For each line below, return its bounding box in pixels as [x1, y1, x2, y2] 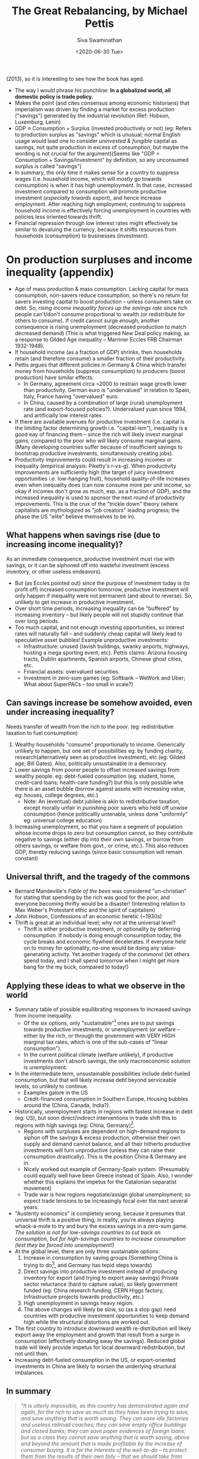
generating [23, 951, 50, 958]
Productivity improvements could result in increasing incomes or [14, 456, 172, 463]
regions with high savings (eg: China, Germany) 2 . [14, 1120, 135, 1129]
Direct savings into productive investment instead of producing [23, 1268, 178, 1275]
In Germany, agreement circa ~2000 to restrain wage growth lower [23, 380, 187, 387]
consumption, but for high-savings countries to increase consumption [14, 1235, 186, 1242]
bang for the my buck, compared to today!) [23, 963, 129, 970]
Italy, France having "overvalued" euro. [23, 393, 120, 400]
